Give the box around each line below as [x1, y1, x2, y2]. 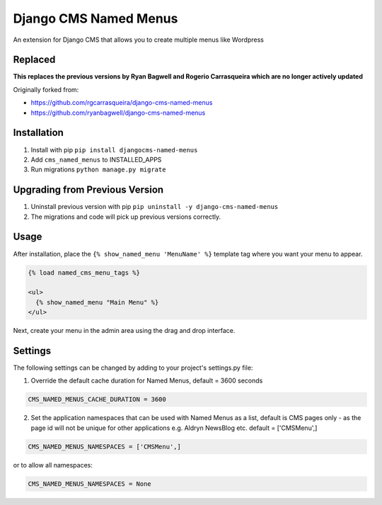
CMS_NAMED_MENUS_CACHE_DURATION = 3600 [28, 395, 166, 404]
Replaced [13, 54, 56, 66]
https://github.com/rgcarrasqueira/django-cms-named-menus [30, 98, 213, 107]
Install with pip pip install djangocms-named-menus [30, 145, 198, 154]
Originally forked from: [13, 85, 79, 93]
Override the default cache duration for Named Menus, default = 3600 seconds [30, 376, 263, 385]
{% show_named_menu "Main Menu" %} [35, 298, 159, 306]
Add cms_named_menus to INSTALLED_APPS [30, 155, 162, 164]
